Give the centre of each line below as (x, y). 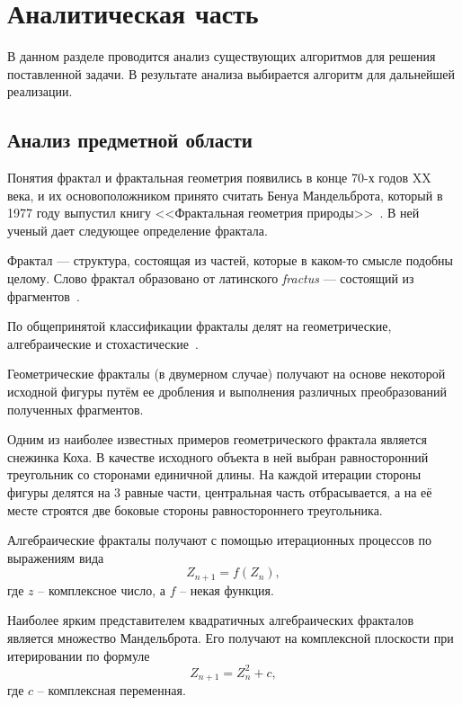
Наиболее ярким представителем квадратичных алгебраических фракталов (211, 620)
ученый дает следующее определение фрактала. (138, 230)
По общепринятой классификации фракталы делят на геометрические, (200, 326)
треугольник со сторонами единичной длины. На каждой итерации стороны (214, 474)
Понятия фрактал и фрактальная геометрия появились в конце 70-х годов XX (219, 178)
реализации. (40, 91)
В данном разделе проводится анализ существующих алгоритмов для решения (222, 56)
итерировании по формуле (79, 655)
